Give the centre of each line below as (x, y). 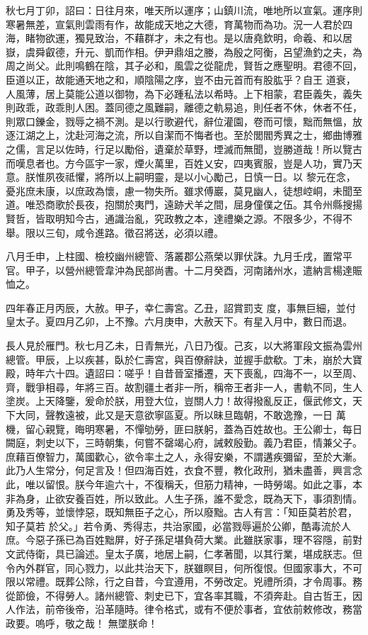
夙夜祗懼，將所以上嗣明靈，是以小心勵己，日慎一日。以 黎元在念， (200, 177)
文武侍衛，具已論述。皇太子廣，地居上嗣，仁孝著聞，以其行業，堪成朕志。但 (184, 553)
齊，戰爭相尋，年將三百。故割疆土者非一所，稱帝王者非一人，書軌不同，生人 (184, 387)
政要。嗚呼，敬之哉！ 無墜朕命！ (82, 623)
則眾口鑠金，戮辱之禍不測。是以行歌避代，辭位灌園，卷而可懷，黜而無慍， (179, 121)
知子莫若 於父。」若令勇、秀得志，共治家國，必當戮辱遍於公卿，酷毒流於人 (178, 526)
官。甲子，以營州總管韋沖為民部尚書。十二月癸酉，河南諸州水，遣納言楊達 (179, 270)
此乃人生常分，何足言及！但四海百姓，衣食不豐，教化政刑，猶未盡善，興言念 (184, 470)
